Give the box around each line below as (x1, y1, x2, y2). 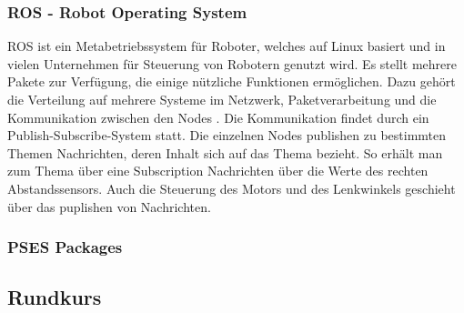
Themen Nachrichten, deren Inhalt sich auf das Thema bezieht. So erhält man (7, 143, 443, 162)
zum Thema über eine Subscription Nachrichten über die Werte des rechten (7, 161, 429, 180)
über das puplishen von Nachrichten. (7, 197, 211, 216)
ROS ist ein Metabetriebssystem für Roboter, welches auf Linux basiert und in (7, 36, 446, 56)
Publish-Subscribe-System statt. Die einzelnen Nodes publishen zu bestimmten (7, 126, 447, 145)
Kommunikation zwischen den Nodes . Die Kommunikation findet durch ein (7, 107, 429, 126)
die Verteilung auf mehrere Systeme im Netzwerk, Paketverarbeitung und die (7, 90, 437, 108)
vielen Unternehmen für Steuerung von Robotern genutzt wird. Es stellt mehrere (7, 54, 457, 73)
